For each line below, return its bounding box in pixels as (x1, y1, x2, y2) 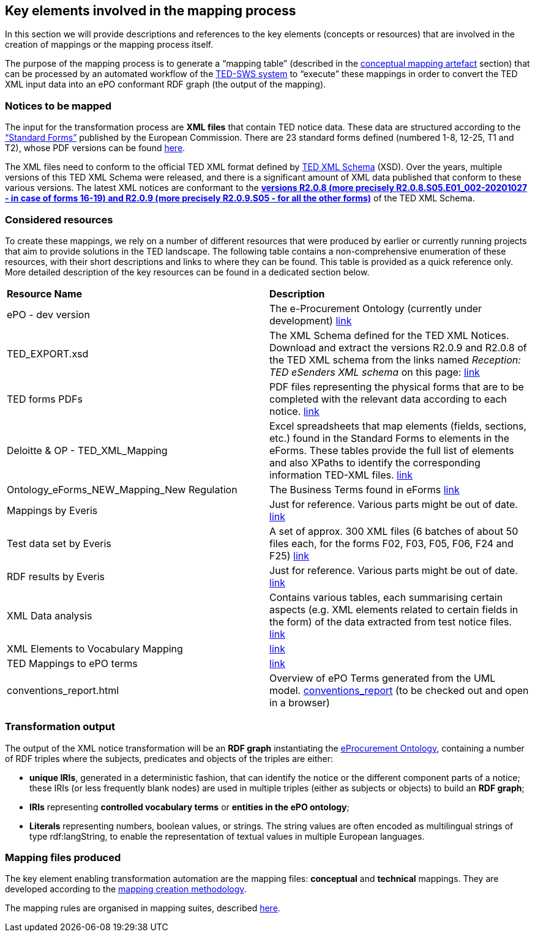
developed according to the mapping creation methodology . (5, 884, 247, 895)
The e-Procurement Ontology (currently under (269, 302, 482, 315)
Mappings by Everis (7, 504, 98, 517)
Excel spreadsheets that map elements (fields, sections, (269, 419, 527, 432)
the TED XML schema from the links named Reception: (269, 353, 521, 366)
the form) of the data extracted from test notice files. (269, 615, 512, 628)
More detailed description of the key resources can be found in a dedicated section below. (5, 266, 370, 277)
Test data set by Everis (7, 537, 111, 550)
